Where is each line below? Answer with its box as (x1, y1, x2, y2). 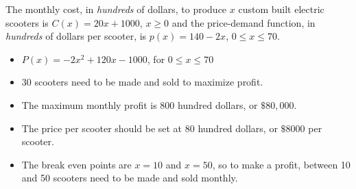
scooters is (5, 15, 49, 29)
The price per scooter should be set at (21, 121, 182, 135)
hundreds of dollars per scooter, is (5, 29, 147, 43)
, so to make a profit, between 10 (212, 157, 351, 171)
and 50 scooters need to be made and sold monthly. (21, 171, 238, 185)
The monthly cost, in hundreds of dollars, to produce (5, 2, 227, 16)
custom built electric (238, 2, 324, 16)
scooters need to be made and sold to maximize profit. (34, 75, 263, 89)
